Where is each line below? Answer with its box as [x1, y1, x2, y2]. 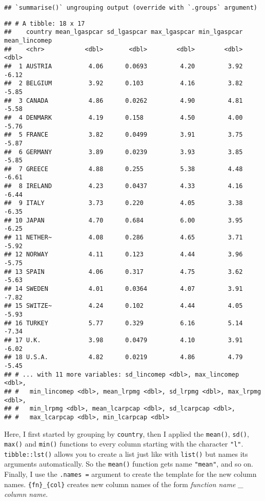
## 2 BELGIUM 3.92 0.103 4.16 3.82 [4, 80, 243, 87]
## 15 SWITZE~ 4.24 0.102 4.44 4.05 [4, 302, 243, 310]
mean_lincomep [4, 36, 52, 44]
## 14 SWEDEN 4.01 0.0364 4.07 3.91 [4, 285, 243, 292]
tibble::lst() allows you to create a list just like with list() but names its [4, 448, 248, 459]
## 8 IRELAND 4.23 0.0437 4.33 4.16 [4, 182, 243, 190]
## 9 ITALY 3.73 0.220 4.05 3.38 [4, 199, 243, 207]
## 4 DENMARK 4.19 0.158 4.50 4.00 [4, 114, 243, 121]
